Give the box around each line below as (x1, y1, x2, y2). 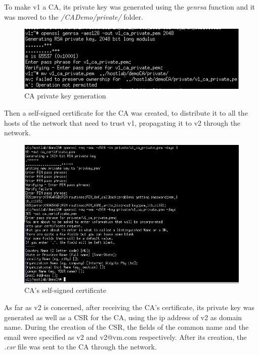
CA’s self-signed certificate (24, 285, 107, 295)
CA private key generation (24, 90, 106, 101)
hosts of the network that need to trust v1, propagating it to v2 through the (4, 117, 241, 128)
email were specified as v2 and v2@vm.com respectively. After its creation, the (4, 331, 247, 342)
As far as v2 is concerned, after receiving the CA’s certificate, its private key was (4, 302, 254, 313)
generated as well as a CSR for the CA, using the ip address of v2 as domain (4, 312, 242, 322)
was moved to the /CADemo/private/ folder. (4, 11, 143, 22)
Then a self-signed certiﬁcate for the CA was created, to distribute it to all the (4, 108, 248, 118)
